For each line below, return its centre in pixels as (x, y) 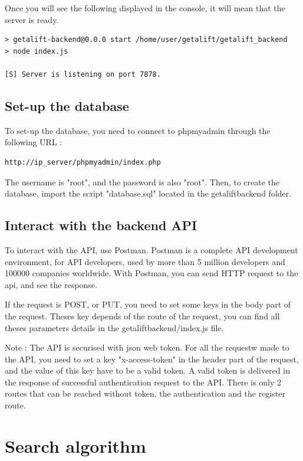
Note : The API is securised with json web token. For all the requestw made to (147, 347)
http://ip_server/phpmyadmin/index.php (83, 162)
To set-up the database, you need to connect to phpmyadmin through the (138, 130)
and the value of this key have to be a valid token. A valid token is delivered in (147, 370)
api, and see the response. (51, 284)
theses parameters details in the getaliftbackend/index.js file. (114, 327)
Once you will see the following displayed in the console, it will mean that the (145, 8)
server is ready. (32, 19)
